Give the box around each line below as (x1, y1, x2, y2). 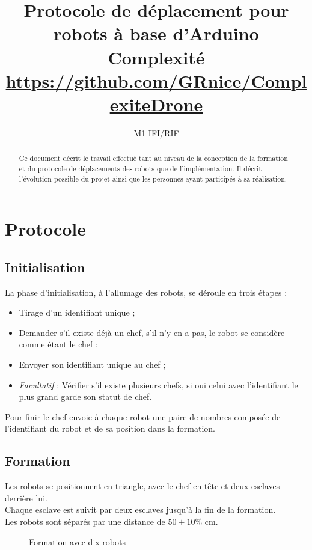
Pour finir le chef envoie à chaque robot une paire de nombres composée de (5, 410, 281, 423)
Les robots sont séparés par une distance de (5, 515, 165, 527)
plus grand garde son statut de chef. (19, 390, 152, 403)
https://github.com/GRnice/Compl (5, 68, 307, 93)
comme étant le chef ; (19, 338, 98, 350)
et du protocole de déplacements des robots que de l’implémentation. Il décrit (19, 163, 262, 173)
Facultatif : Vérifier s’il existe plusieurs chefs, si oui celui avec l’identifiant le (19, 378, 298, 391)
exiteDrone (109, 91, 203, 116)
